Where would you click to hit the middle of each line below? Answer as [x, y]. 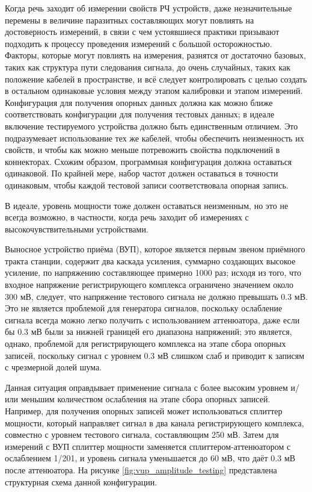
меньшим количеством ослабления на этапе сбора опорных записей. [145, 399]
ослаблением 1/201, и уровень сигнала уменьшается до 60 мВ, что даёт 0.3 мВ [150, 458]
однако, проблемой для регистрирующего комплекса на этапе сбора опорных [145, 344]
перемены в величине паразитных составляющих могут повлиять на [130, 20]
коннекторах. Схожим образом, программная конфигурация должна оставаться [148, 161]
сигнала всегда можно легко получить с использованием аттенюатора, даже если [152, 319]
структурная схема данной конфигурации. [81, 481]
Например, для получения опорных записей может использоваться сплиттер [144, 411]
